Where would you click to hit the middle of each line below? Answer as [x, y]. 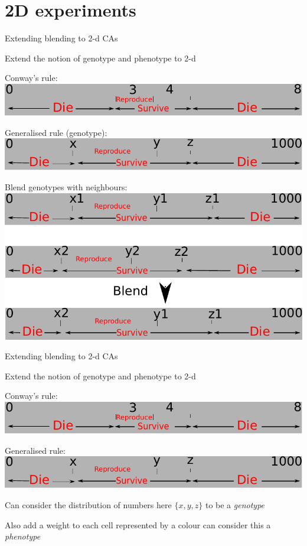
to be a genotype [235, 505]
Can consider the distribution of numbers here [88, 505]
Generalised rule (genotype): [56, 132]
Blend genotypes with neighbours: [66, 187]
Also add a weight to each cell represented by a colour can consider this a [138, 524]
